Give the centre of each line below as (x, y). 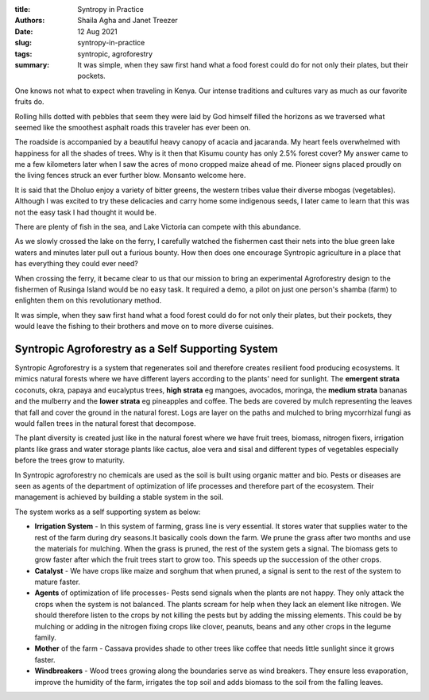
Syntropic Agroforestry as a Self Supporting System (146, 348)
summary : (32, 64)
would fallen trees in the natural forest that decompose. (105, 423)
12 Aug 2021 (98, 31)
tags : (23, 54)
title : (23, 9)
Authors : (30, 21)
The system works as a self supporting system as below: (108, 512)
